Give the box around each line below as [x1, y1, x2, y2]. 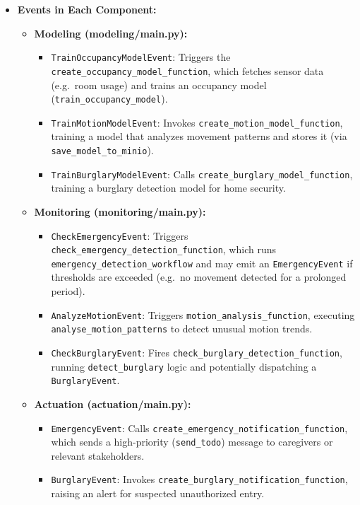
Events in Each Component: [17, 2, 157, 16]
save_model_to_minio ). [51, 143, 154, 157]
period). [51, 284, 85, 298]
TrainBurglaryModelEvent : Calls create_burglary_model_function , [51, 166, 353, 181]
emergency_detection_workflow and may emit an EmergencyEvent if [51, 255, 353, 270]
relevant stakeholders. [51, 448, 145, 463]
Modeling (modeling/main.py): [34, 25, 188, 40]
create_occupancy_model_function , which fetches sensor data [51, 63, 324, 78]
